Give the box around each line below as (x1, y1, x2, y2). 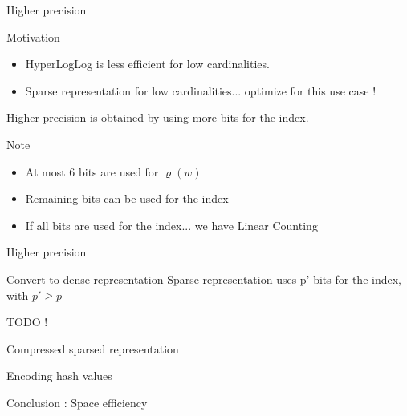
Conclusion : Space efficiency (6, 394, 148, 410)
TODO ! (6, 313, 48, 330)
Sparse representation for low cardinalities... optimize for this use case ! (25, 82, 376, 99)
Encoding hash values (6, 367, 112, 384)
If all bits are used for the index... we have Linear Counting (25, 216, 318, 233)
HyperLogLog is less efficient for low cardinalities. (25, 55, 270, 72)
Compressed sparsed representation (6, 340, 179, 357)
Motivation (6, 28, 60, 45)
